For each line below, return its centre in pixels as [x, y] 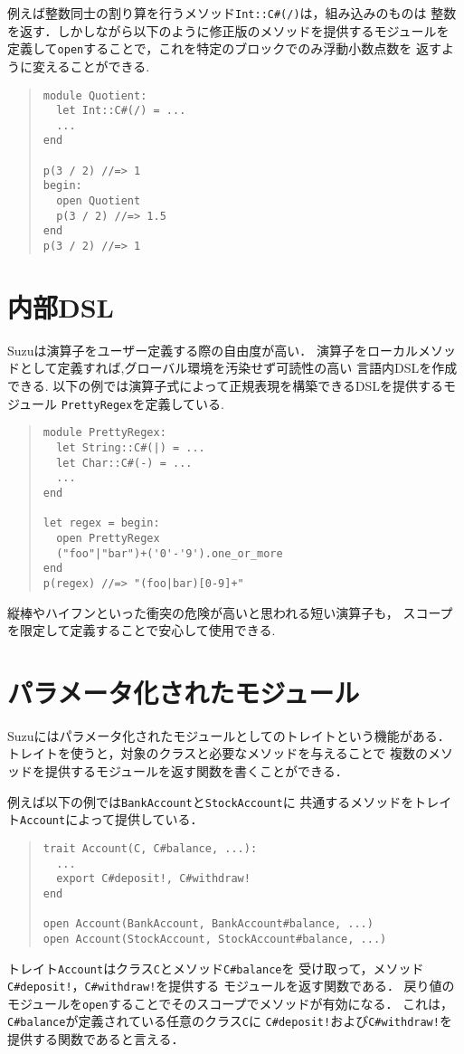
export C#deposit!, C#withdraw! [153, 879]
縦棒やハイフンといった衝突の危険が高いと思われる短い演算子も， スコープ [230, 612]
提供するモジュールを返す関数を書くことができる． [196, 771]
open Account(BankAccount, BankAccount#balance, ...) [208, 924]
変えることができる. [91, 66]
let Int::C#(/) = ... [121, 111]
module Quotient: [95, 95]
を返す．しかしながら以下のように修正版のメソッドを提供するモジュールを [228, 30]
